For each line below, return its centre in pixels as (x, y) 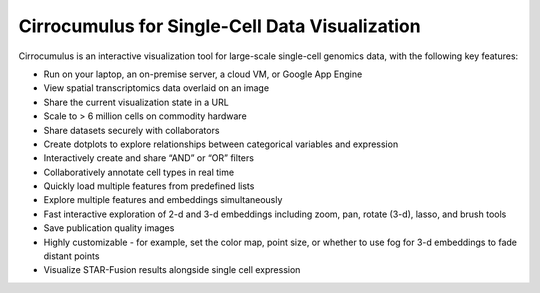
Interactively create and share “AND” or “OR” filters (149, 158)
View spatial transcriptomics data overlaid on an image (156, 88)
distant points (71, 256)
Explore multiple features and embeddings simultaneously (163, 200)
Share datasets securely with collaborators (131, 130)
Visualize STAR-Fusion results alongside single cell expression (172, 270)
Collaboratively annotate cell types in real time (139, 172)
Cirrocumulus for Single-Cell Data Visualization (219, 26)
